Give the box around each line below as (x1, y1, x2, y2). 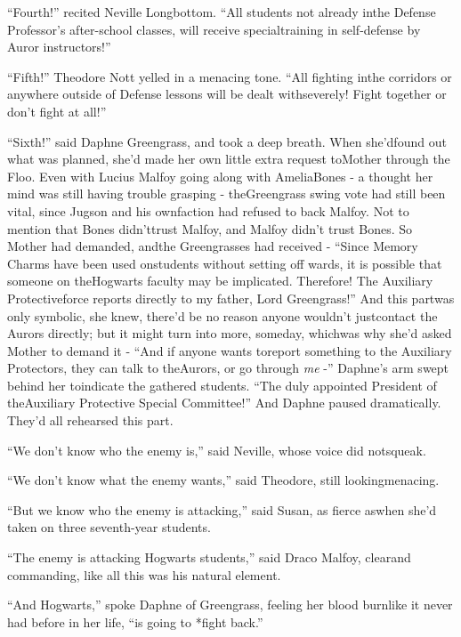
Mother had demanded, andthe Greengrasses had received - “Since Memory (7, 237, 418, 255)
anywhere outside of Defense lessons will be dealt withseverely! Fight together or (7, 85, 447, 103)
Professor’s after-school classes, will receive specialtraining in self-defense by (7, 20, 421, 38)
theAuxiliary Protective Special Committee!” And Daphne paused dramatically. (7, 393, 441, 412)
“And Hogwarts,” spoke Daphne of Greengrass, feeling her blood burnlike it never (7, 595, 453, 614)
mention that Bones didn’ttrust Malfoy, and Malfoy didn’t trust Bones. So (7, 219, 413, 238)
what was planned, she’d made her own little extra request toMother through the (7, 149, 450, 168)
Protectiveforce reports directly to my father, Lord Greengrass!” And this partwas (7, 288, 455, 307)
